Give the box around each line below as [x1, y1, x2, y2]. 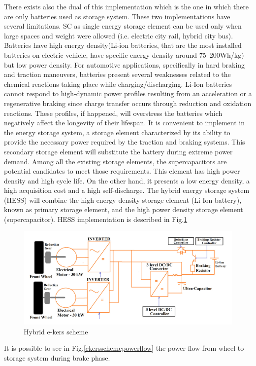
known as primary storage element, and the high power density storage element [4, 204, 243, 215]
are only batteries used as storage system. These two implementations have [4, 11, 230, 21]
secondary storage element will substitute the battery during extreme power [4, 146, 233, 156]
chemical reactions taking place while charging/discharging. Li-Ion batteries [4, 78, 232, 89]
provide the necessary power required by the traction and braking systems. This [4, 137, 245, 147]
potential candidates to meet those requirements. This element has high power [4, 166, 240, 176]
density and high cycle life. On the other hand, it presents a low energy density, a [4, 175, 250, 185]
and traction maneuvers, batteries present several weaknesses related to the [4, 69, 231, 79]
